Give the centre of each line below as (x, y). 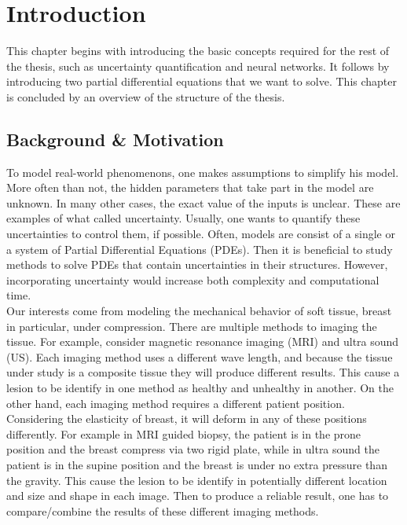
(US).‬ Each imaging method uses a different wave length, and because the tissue (200, 356)
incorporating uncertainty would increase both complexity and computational (193, 279)
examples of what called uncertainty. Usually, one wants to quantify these (183, 218)
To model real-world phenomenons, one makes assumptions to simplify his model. (203, 172)
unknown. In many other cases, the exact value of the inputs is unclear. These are (203, 202)
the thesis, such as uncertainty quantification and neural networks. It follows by (198, 66)
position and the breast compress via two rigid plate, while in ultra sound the (193, 449)
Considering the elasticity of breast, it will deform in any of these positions (187, 419)
